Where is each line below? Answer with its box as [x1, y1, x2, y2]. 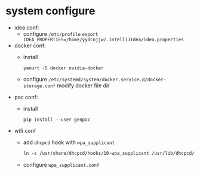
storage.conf [23, 83, 56, 89]
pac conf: [14, 93, 38, 100]
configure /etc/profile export [23, 30, 99, 37]
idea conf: [14, 24, 39, 31]
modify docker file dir [57, 82, 110, 89]
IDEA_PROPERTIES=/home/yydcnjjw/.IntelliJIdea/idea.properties [23, 36, 184, 42]
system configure [5, 4, 96, 18]
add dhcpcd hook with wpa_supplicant [23, 139, 115, 146]
